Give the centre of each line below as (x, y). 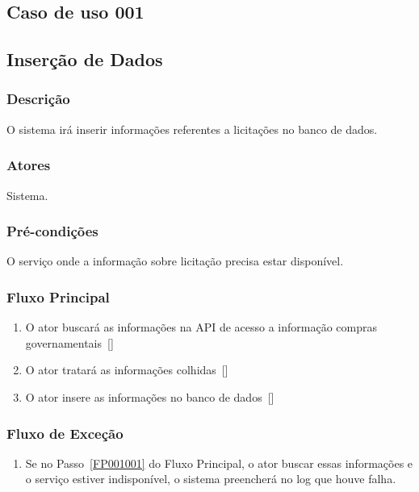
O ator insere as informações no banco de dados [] (150, 397)
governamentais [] (69, 342)
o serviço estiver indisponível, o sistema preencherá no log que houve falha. (211, 479)
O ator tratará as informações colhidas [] (127, 370)
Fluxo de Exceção (65, 433)
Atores (29, 165)
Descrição (38, 99)
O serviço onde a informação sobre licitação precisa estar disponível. (175, 261)
